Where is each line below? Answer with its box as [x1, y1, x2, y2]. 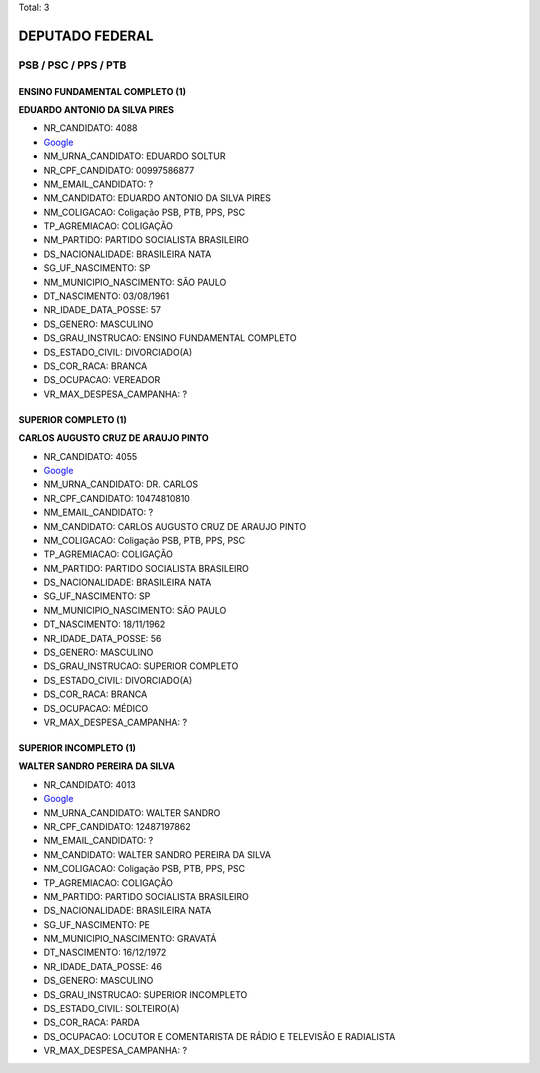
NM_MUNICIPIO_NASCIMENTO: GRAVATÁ [43, 933, 217, 945]
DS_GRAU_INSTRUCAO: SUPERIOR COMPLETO [43, 660, 239, 672]
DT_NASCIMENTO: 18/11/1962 [43, 618, 166, 630]
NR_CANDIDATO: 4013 [43, 778, 137, 790]
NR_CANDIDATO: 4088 [43, 122, 139, 134]
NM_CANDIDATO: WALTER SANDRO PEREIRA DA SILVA [43, 848, 272, 860]
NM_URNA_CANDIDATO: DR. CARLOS [43, 478, 199, 490]
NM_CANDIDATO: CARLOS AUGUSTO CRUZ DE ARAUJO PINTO [43, 520, 307, 532]
